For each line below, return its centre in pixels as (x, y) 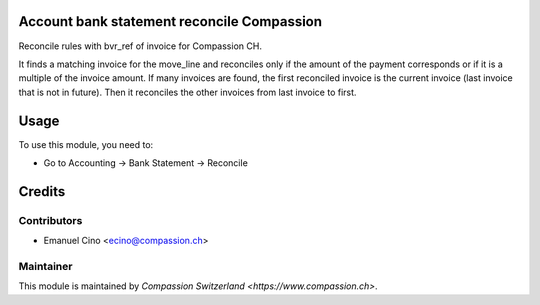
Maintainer (45, 266)
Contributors (50, 220)
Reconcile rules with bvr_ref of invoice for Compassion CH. (140, 46)
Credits (42, 191)
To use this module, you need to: (86, 144)
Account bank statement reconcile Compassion (170, 21)
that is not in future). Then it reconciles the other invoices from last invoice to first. (187, 92)
